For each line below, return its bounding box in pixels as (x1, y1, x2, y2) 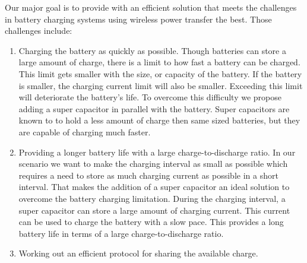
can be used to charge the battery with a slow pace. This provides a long (18, 216, 284, 228)
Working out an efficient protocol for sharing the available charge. (18, 247, 258, 259)
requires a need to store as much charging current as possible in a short (18, 169, 278, 181)
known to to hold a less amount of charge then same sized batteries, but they (18, 114, 300, 126)
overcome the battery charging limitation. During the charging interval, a (18, 192, 286, 204)
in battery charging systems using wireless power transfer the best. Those (5, 12, 272, 25)
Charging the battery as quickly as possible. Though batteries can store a (18, 44, 286, 56)
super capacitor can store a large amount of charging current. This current (18, 204, 290, 216)
